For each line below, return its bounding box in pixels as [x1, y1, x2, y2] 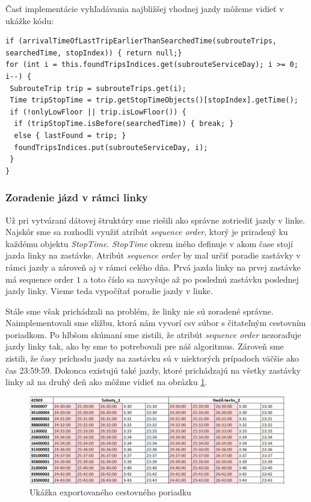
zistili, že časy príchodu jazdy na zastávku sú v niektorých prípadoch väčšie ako [5, 352, 299, 365]
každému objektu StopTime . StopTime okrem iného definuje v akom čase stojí [5, 237, 294, 249]
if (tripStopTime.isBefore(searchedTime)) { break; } [14, 119, 234, 128]
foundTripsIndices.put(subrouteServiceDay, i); [14, 143, 208, 152]
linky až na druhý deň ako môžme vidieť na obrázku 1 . [5, 375, 208, 388]
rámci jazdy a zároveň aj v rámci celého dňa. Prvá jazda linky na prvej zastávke [5, 260, 301, 273]
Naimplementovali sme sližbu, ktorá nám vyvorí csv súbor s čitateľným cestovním [5, 316, 306, 329]
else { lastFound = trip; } [14, 131, 126, 140]
